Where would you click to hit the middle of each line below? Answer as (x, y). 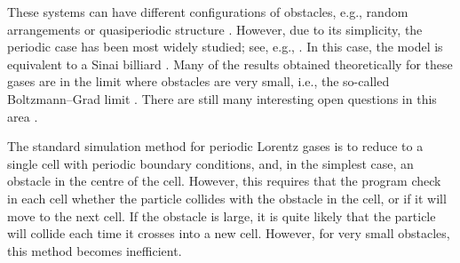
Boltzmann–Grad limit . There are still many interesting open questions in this (222, 98)
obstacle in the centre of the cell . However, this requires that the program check (224, 181)
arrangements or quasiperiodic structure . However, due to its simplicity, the (215, 29)
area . (23, 116)
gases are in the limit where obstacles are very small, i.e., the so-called (198, 81)
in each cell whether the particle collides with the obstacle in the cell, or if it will (227, 198)
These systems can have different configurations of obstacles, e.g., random (208, 12)
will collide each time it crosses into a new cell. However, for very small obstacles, (229, 233)
